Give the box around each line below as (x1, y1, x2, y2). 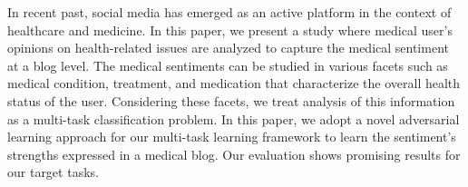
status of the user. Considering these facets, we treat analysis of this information (7, 91, 455, 110)
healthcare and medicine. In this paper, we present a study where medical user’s (7, 20, 453, 39)
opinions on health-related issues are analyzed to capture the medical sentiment (7, 38, 449, 57)
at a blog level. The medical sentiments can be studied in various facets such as (7, 55, 448, 74)
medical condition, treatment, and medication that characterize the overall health (7, 74, 461, 93)
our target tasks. (7, 162, 99, 182)
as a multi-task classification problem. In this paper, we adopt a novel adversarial (7, 109, 460, 128)
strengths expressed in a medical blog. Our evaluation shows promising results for (7, 144, 461, 163)
